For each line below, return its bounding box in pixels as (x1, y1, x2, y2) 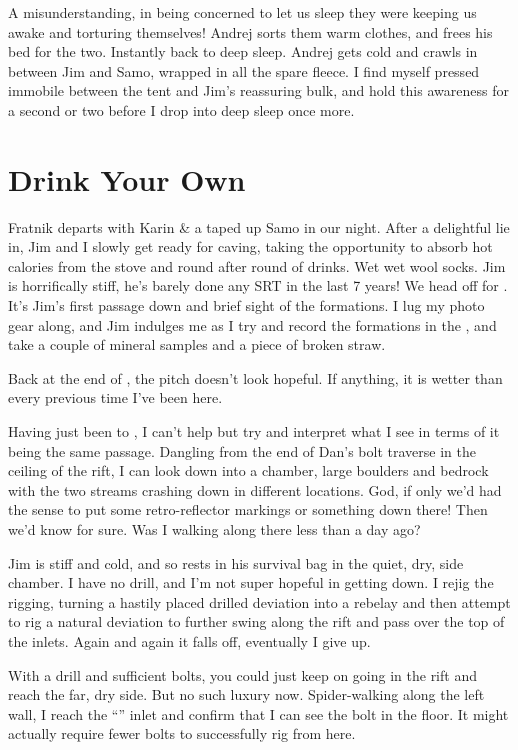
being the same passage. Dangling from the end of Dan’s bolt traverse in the (8, 440, 476, 461)
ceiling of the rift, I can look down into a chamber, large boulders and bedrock (8, 460, 489, 481)
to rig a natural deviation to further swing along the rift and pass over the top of (8, 611, 505, 632)
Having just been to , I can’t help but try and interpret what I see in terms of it (8, 421, 500, 442)
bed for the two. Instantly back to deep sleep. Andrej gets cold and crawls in (8, 41, 478, 62)
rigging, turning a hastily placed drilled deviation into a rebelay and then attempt (8, 591, 511, 612)
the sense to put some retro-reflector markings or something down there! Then (8, 499, 488, 520)
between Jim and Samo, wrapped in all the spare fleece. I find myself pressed (8, 60, 480, 81)
